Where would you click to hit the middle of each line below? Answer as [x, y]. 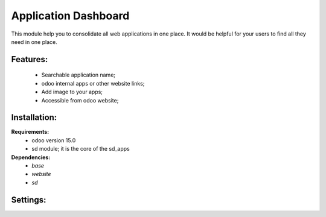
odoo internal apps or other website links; [93, 83]
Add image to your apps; [72, 92]
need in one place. [34, 42]
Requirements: [30, 132]
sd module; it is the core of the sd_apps [81, 149]
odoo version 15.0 [54, 140]
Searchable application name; [78, 75]
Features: [30, 59]
